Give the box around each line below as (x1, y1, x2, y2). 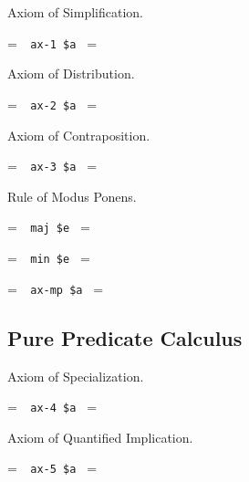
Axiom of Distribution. (7, 64, 135, 83)
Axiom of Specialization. (7, 366, 144, 385)
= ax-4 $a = (7, 397, 98, 416)
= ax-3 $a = (7, 156, 98, 175)
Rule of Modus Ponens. (7, 186, 137, 205)
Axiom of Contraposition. (7, 125, 150, 144)
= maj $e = (7, 217, 90, 236)
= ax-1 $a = (7, 33, 98, 52)
